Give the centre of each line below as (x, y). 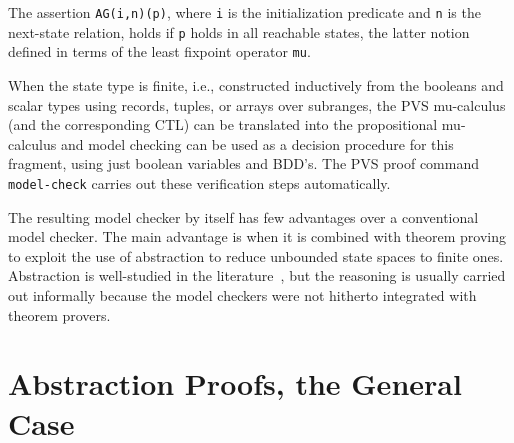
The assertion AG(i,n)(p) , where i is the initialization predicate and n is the (244, 12)
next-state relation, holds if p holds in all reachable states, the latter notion (239, 31)
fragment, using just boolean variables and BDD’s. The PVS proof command (244, 163)
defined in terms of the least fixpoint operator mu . (159, 51)
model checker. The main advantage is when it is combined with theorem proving (257, 236)
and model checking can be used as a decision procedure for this (257, 143)
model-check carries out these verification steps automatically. (199, 182)
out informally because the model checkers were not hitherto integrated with (242, 294)
